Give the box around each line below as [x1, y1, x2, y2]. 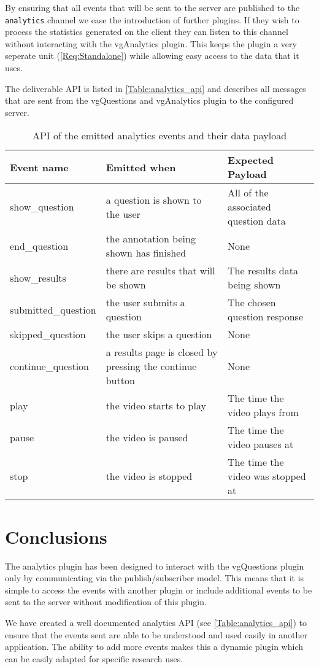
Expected [228, 153, 274, 168]
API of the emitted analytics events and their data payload [32, 128, 287, 143]
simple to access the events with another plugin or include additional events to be [5, 583, 312, 596]
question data [228, 214, 286, 228]
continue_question [10, 359, 89, 374]
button [106, 373, 135, 388]
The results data [228, 263, 298, 278]
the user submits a [106, 295, 185, 310]
